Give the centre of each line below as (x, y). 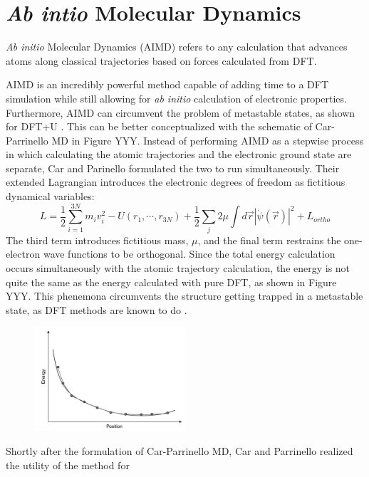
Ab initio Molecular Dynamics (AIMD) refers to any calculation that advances (177, 47)
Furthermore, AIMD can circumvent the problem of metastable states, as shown (181, 112)
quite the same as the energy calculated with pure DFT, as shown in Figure (171, 282)
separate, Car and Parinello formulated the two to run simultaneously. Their (173, 168)
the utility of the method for (68, 465)
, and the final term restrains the (269, 240)
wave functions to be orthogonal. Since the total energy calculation (189, 254)
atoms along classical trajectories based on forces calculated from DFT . (161, 60)
